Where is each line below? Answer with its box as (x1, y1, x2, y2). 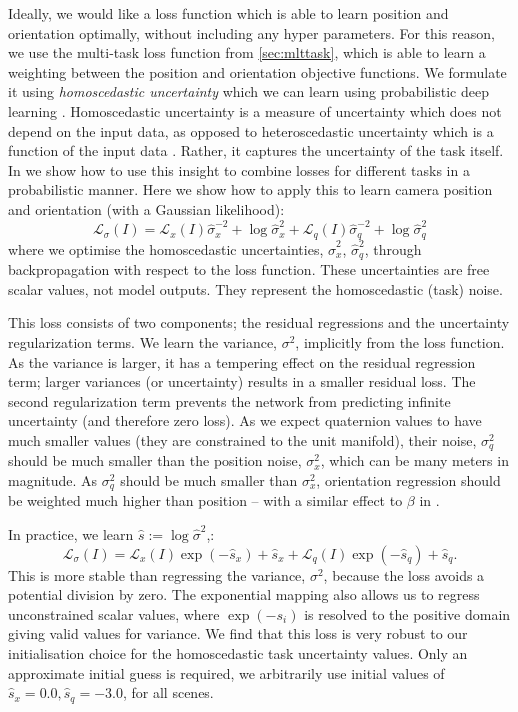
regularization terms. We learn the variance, (8, 331, 277, 352)
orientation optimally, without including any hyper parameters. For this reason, (8, 22, 495, 43)
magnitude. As (8, 469, 98, 490)
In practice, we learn (8, 524, 134, 544)
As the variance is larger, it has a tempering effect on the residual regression (8, 351, 476, 372)
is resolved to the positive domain (304, 603, 511, 624)
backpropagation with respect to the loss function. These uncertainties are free (8, 259, 490, 280)
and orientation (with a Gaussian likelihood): (8, 198, 285, 219)
